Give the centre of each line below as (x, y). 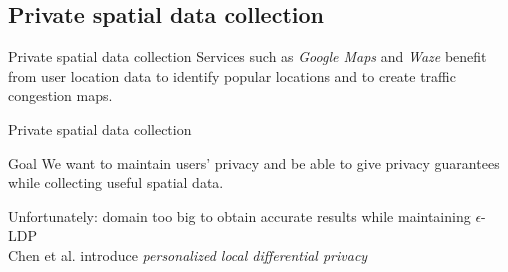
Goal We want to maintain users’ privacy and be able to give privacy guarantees (254, 162)
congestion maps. (60, 95)
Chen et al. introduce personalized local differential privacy (188, 254)
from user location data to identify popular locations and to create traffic (232, 75)
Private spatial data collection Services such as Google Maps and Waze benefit (247, 56)
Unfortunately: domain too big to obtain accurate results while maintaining (239, 215)
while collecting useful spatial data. (116, 182)
